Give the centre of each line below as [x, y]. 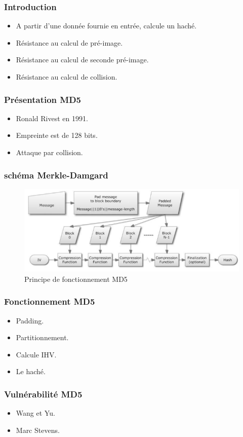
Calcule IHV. [36, 354]
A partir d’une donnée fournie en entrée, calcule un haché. [106, 26]
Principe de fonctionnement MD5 [76, 279]
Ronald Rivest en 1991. [52, 118]
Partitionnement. [42, 337]
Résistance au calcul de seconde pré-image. [82, 60]
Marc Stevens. [38, 430]
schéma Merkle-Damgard [56, 175]
